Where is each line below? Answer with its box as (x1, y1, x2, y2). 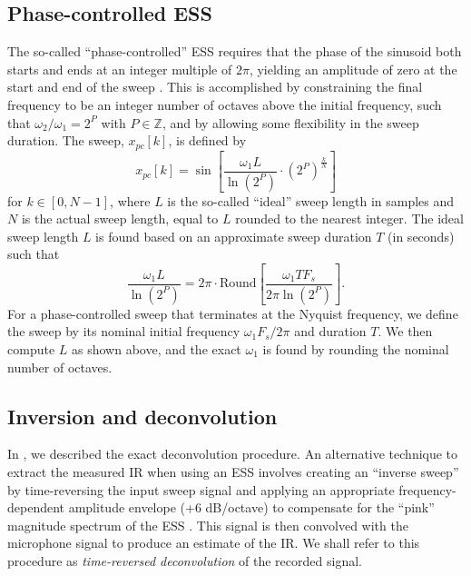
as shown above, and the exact (71, 339, 241, 358)
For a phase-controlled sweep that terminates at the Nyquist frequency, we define (7, 303, 458, 323)
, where (110, 191, 151, 210)
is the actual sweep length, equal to (21, 209, 219, 228)
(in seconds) (388, 226, 455, 245)
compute (7, 339, 55, 358)
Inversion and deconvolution (7, 402, 278, 430)
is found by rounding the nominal (262, 339, 449, 358)
